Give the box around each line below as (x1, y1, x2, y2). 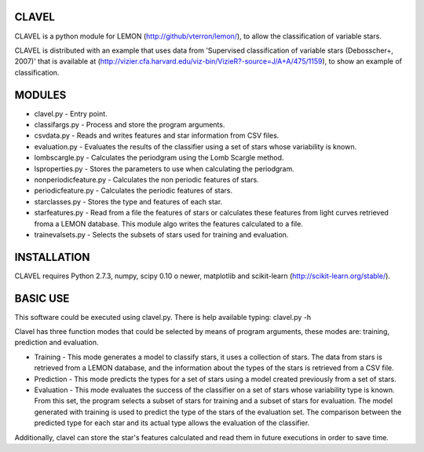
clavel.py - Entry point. (34, 108, 108, 118)
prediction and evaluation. (14, 338, 99, 347)
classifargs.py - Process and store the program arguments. (34, 119, 225, 129)
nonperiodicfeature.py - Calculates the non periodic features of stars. (34, 175, 259, 184)
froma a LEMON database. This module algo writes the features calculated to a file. (34, 219, 304, 228)
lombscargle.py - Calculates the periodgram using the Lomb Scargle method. (34, 153, 284, 163)
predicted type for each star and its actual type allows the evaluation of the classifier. (34, 418, 310, 428)
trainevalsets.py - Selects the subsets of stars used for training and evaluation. (34, 230, 289, 239)
